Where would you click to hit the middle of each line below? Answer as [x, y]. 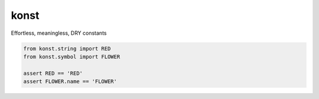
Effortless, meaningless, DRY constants [59, 33]
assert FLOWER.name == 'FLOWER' [70, 82]
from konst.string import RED [67, 48]
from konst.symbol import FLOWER [72, 57]
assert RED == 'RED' [53, 73]
